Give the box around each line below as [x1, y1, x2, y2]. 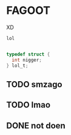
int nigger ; [12, 57, 42, 63]
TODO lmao [6, 100, 50, 110]
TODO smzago [6, 79, 63, 90]
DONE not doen [6, 120, 66, 131]
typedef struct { [6, 51, 50, 58]
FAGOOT [6, 4, 50, 18]
